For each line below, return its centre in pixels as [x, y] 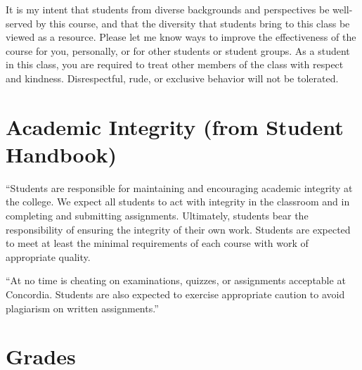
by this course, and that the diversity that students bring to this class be [193, 23]
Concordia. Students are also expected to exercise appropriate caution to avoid [175, 294]
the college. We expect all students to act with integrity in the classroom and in [178, 202]
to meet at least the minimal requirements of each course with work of [157, 243]
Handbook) [62, 154]
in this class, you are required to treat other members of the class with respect [175, 64]
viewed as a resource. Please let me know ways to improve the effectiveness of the [181, 37]
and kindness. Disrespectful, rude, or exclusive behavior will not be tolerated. [172, 78]
